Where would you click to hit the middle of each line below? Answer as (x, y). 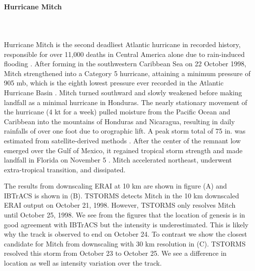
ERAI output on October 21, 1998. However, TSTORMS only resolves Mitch (120, 205)
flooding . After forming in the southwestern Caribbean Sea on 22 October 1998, (125, 64)
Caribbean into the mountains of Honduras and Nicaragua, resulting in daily (119, 121)
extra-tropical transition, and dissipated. (65, 169)
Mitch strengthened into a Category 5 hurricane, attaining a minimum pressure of (127, 73)
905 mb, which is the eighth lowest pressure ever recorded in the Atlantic (114, 83)
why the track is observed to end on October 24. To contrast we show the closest (126, 234)
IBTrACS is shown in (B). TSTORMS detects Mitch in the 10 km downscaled (122, 195)
